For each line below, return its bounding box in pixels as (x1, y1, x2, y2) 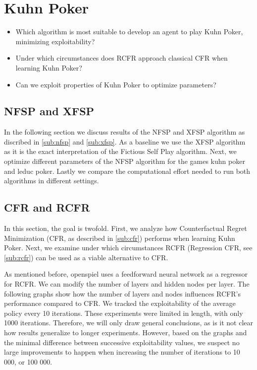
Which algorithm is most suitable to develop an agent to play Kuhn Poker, (15, 26, 243, 37)
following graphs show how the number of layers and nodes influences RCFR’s (4, 288, 241, 298)
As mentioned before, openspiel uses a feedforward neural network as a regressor (4, 269, 248, 279)
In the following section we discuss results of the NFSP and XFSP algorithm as (4, 127, 245, 137)
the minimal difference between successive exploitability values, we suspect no (4, 337, 240, 347)
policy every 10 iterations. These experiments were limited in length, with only (4, 307, 243, 318)
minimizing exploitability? (15, 36, 95, 46)
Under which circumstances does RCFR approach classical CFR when (15, 53, 228, 63)
